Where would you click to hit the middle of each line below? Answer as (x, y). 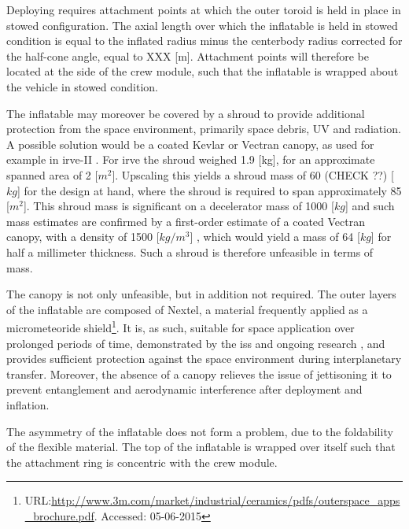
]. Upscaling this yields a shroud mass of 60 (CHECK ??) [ (253, 174)
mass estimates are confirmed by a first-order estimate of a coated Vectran (186, 221)
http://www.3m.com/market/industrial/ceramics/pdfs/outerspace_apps (226, 500)
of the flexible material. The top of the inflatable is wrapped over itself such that (201, 447)
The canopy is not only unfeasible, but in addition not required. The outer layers (201, 294)
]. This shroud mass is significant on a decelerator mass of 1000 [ (179, 206)
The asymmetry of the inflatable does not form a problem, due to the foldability (200, 431)
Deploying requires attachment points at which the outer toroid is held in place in (204, 9)
